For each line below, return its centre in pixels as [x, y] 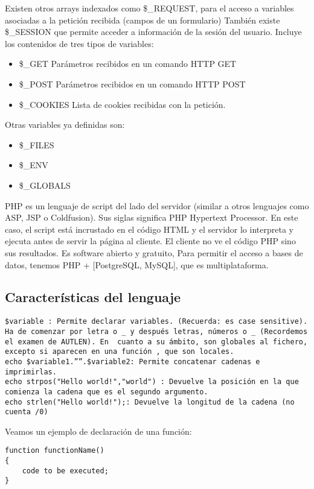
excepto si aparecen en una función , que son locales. [120, 352]
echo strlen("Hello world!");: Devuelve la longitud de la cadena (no [150, 402]
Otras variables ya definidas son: [65, 125]
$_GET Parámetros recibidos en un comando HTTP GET [128, 64]
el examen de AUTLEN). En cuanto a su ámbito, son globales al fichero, [156, 342]
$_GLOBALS [45, 185]
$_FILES [37, 144]
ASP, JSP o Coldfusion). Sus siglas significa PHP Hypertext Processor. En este [152, 217]
